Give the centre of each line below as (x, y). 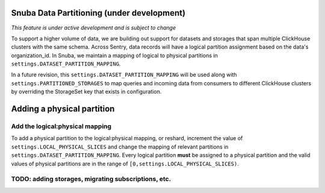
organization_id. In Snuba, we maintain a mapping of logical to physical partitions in (114, 55)
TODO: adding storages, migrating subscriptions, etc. (91, 179)
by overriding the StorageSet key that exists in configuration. (86, 92)
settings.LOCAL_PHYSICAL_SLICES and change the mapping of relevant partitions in (120, 147)
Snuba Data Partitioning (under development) (98, 13)
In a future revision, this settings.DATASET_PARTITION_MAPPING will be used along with (124, 75)
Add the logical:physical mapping (61, 126)
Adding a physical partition (63, 109)
